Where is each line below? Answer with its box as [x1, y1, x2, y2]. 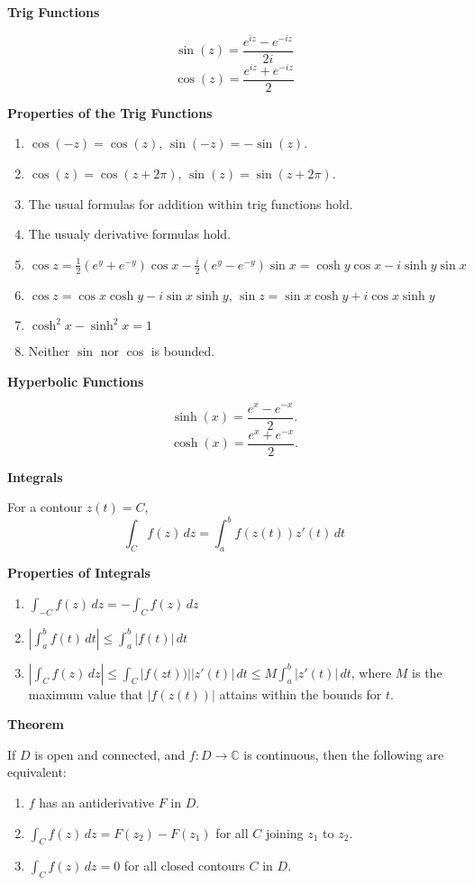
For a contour [7, 497, 83, 516]
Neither [28, 342, 70, 360]
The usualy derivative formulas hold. [28, 224, 232, 243]
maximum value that [28, 684, 143, 703]
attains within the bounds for [219, 684, 382, 703]
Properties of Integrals [7, 563, 150, 582]
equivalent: [7, 762, 67, 781]
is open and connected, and [34, 744, 186, 763]
